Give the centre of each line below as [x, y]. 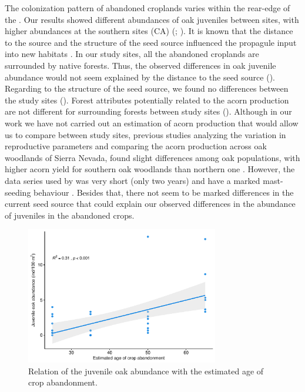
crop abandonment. [63, 382]
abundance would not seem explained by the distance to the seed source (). [140, 77]
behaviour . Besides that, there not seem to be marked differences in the [164, 192]
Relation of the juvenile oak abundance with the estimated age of [146, 371]
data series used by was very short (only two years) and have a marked [133, 180]
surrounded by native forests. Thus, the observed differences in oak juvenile [140, 65]
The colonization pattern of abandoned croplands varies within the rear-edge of [148, 8]
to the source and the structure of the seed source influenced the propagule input [151, 42]
